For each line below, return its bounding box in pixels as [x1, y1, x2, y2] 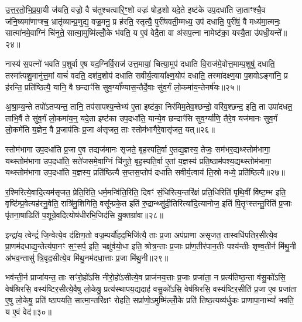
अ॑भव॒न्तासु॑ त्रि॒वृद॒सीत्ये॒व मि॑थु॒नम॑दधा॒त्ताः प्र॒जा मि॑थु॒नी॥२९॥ [5, 251, 169, 263]
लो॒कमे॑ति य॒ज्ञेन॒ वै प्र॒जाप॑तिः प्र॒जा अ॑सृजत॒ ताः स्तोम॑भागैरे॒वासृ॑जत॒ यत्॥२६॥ [5, 123, 215, 135]
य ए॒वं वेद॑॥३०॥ [5, 306, 52, 318]
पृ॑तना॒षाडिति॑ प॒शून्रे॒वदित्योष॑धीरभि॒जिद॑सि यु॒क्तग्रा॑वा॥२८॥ [5, 208, 163, 221]
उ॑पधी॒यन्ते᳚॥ [254, 26, 287, 39]
